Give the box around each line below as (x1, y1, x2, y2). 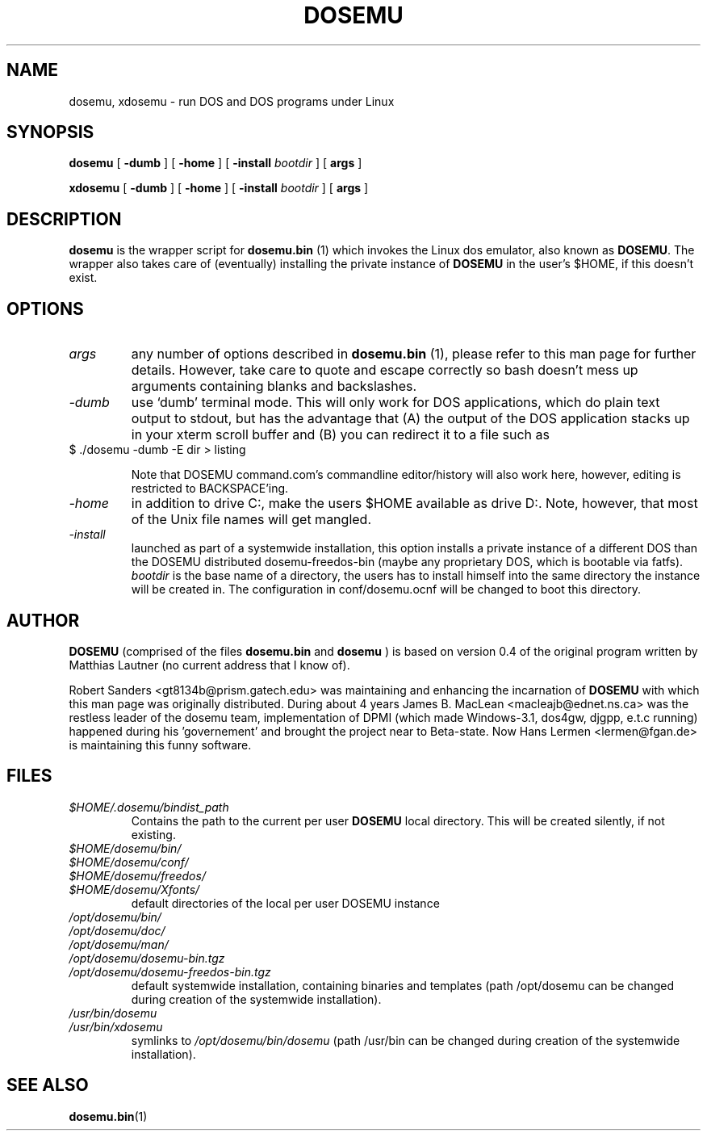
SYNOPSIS (6, 122, 94, 143)
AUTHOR (6, 610, 80, 631)
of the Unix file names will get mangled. (131, 511, 371, 528)
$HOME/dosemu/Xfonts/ (69, 882, 200, 896)
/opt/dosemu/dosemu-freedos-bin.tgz (69, 964, 271, 979)
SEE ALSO (6, 1075, 89, 1096)
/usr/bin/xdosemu (69, 1019, 163, 1034)
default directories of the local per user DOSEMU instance (131, 896, 440, 910)
